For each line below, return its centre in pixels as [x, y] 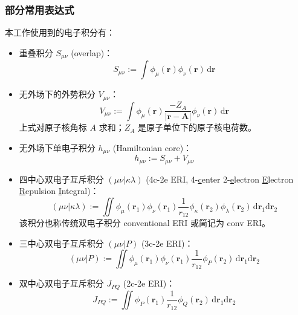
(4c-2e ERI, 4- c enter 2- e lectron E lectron [220, 179]
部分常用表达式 [40, 9]
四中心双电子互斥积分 [61, 179]
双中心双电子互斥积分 [61, 283]
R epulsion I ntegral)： [59, 191]
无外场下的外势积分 [57, 94]
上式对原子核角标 [53, 127]
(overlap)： [92, 52]
